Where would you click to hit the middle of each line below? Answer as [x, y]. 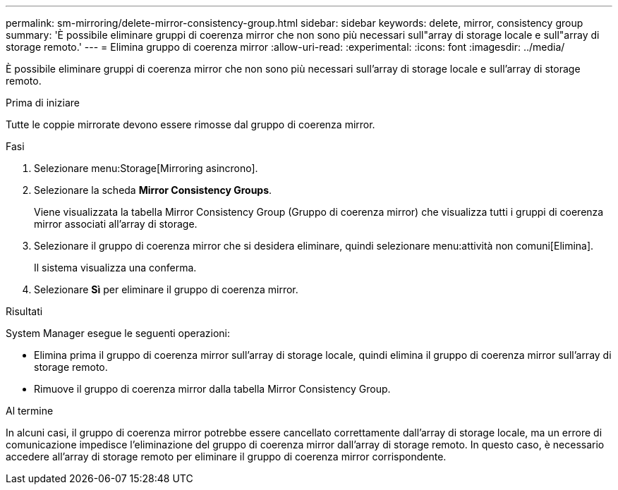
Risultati [24, 311]
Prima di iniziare [43, 103]
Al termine [30, 411]
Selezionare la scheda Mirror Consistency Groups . [153, 190]
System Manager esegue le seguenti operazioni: [118, 333]
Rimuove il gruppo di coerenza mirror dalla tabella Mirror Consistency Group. [212, 389]
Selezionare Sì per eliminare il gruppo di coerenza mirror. [166, 289]
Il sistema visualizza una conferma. [115, 268]
